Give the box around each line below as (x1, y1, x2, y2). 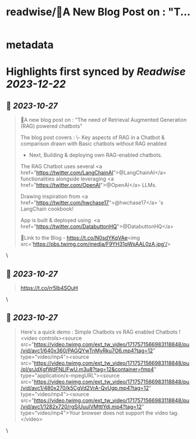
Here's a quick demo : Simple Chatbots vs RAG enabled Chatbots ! (20, 328, 181, 335)
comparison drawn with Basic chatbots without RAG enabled (20, 140, 167, 147)
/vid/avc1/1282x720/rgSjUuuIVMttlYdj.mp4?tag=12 (20, 403, 142, 410)
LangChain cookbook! (20, 205, 74, 213)
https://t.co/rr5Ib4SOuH (20, 284, 78, 291)
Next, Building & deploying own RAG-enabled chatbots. (29, 152, 163, 159)
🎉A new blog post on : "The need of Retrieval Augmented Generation (20, 117, 187, 124)
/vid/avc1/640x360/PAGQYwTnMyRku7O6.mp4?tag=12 (20, 347, 153, 354)
